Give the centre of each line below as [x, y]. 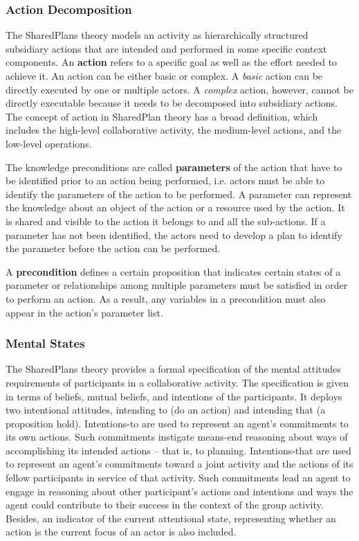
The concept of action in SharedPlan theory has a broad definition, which [162, 116]
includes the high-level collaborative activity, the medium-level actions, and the [174, 130]
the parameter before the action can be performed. [113, 248]
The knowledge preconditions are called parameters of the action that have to [174, 167]
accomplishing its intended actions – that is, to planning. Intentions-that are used [178, 450]
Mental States [45, 343]
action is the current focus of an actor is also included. [121, 532]
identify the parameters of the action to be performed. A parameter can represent [179, 194]
